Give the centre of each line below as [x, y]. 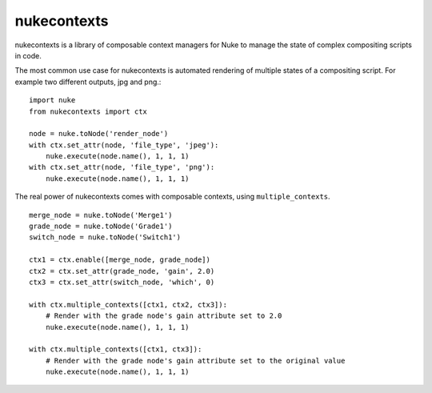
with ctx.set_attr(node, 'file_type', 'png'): [122, 167]
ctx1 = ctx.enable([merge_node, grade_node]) [120, 260]
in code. [28, 55]
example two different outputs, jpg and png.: [88, 82]
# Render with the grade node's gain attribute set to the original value [195, 361]
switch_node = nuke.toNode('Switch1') [105, 237]
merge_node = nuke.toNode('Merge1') [101, 215]
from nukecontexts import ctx [88, 111]
